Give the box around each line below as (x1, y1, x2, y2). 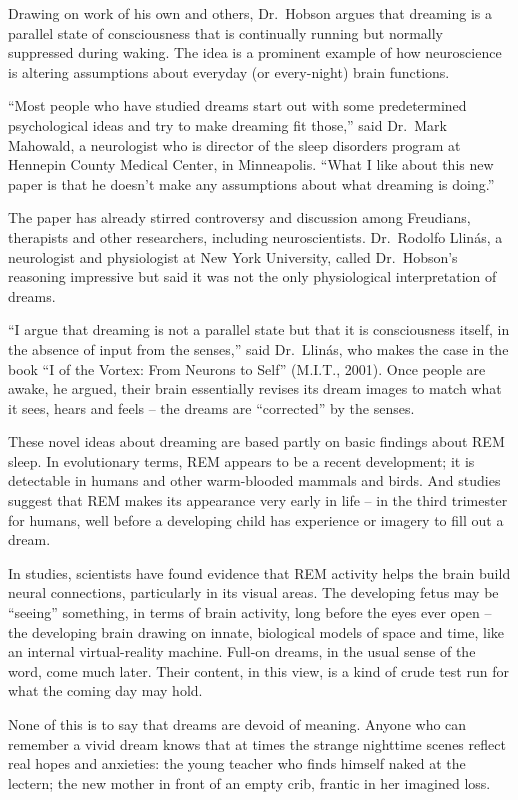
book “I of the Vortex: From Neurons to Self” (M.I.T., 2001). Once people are (8, 358, 486, 379)
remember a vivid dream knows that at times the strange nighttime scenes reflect (8, 733, 506, 754)
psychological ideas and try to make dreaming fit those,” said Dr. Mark (8, 114, 447, 135)
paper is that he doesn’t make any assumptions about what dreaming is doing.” (8, 173, 495, 194)
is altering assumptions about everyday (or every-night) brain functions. (8, 61, 450, 82)
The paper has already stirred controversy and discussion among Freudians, (8, 207, 471, 228)
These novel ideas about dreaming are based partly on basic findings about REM (8, 431, 505, 452)
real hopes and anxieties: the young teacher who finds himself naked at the (8, 753, 466, 774)
